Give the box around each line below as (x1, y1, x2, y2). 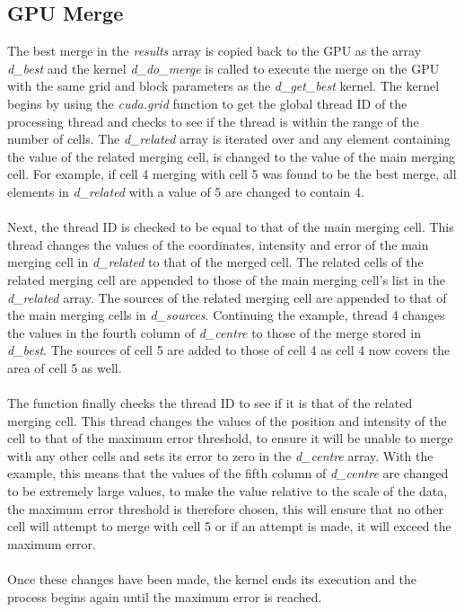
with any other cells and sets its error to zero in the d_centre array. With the (7, 446, 433, 465)
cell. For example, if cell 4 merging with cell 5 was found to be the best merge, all (7, 164, 457, 183)
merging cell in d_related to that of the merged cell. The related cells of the (7, 253, 424, 271)
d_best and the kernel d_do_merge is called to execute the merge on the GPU (7, 58, 440, 77)
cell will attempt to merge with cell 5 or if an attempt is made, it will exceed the (7, 517, 451, 536)
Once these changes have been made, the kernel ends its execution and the (7, 570, 417, 589)
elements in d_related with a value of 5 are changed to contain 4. (7, 182, 364, 200)
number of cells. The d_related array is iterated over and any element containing (7, 129, 451, 148)
